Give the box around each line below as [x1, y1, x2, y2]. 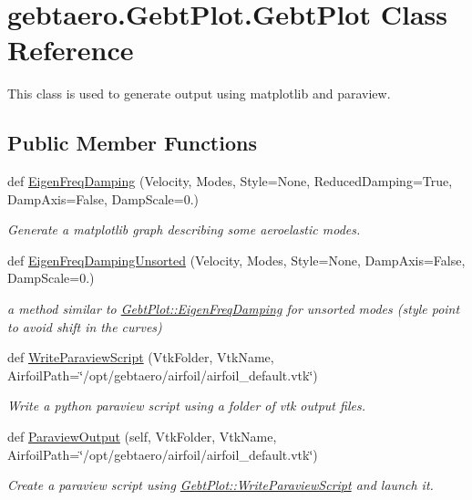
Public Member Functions [7, 129, 257, 157]
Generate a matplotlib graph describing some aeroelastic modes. [7, 220, 361, 239]
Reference [7, 31, 134, 68]
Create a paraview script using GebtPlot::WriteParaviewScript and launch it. [7, 475, 434, 495]
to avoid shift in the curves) [7, 317, 162, 336]
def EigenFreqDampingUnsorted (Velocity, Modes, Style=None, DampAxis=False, [7, 250, 466, 269]
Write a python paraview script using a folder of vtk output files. [7, 396, 365, 415]
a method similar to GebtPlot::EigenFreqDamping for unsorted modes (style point [7, 299, 460, 318]
